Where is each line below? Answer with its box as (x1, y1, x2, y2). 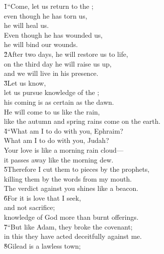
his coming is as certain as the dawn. (4, 96, 114, 107)
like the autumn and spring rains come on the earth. (4, 116, 161, 126)
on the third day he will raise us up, (4, 58, 112, 69)
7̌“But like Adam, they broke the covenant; (4, 221, 133, 231)
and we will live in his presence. (4, 68, 99, 78)
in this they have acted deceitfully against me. (4, 231, 142, 241)
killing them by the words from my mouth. (4, 173, 132, 184)
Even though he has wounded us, (4, 29, 103, 40)
